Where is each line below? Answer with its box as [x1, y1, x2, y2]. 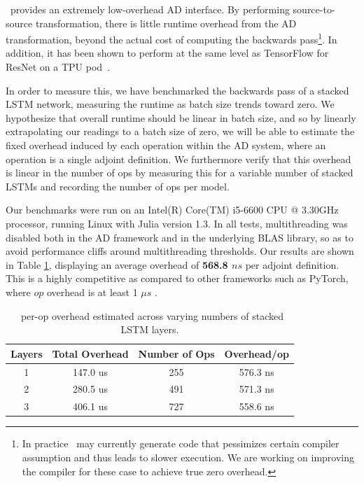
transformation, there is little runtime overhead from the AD [35, 15, 297, 30]
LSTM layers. [120, 322, 179, 337]
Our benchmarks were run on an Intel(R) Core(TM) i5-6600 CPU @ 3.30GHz [6, 202, 339, 217]
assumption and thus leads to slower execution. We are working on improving [22, 449, 355, 464]
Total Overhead [52, 346, 129, 360]
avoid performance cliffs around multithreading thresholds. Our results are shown [6, 244, 354, 258]
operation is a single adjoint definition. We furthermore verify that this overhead [6, 151, 351, 166]
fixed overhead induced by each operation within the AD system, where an [6, 138, 326, 152]
